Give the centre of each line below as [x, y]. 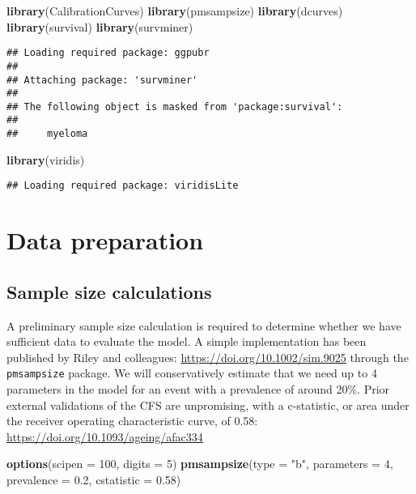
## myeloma [47, 134]
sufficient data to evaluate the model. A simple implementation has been [187, 341]
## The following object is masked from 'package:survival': [175, 106]
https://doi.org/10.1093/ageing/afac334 [105, 436]
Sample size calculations [109, 291]
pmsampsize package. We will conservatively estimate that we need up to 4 [192, 373]
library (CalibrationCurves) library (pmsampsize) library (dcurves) [175, 11]
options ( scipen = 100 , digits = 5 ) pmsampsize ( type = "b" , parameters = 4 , [200, 464]
